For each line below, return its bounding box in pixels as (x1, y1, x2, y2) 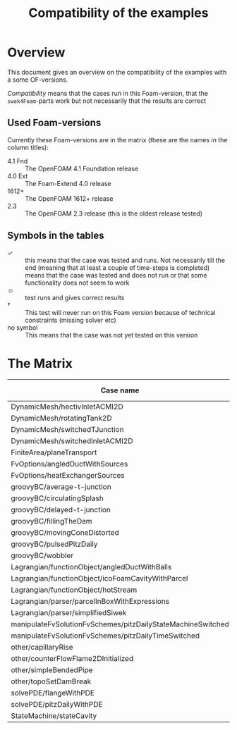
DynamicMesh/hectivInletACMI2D (11, 402, 123, 412)
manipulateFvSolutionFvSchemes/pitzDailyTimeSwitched (11, 631, 200, 641)
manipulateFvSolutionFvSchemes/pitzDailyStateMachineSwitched (11, 619, 229, 629)
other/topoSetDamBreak (11, 676, 92, 686)
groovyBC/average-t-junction (11, 481, 111, 491)
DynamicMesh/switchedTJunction (11, 424, 124, 434)
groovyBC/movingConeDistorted (11, 527, 119, 537)
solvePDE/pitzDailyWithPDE (11, 699, 103, 709)
